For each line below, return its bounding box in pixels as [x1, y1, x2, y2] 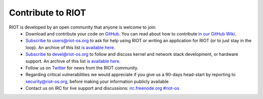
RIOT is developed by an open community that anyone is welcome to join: [9, 24, 157, 30]
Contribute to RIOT [9, 7, 86, 18]
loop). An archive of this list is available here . [25, 44, 115, 50]
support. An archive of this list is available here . [25, 58, 121, 64]
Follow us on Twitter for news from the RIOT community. [25, 65, 139, 70]
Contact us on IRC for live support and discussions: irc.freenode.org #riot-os [25, 85, 180, 91]
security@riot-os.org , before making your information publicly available [25, 78, 169, 84]
